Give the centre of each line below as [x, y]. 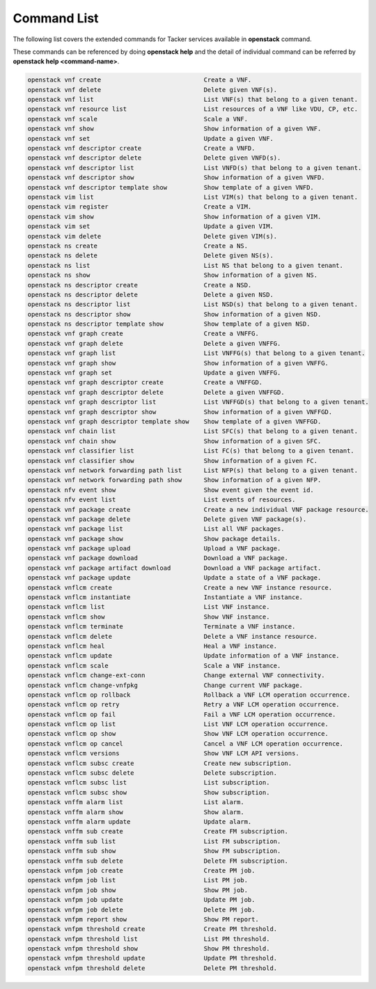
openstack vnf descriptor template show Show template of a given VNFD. [171, 187]
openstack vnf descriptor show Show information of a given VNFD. [176, 178]
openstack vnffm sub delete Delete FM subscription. [158, 861]
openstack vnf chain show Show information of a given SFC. [174, 441]
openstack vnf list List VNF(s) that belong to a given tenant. [193, 100]
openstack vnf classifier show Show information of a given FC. [173, 461]
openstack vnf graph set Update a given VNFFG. [154, 373]
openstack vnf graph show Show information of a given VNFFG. [178, 363]
